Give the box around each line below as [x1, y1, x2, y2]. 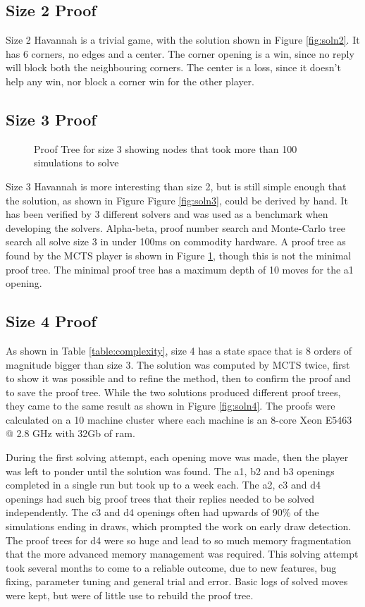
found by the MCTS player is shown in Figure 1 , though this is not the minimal [6, 247, 352, 262]
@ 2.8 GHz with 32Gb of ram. [6, 426, 135, 441]
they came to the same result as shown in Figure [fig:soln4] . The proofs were [6, 398, 335, 413]
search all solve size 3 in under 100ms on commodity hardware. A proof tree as [6, 234, 346, 249]
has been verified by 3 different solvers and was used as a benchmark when [6, 207, 328, 221]
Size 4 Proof [6, 310, 97, 332]
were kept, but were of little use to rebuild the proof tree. [6, 588, 254, 603]
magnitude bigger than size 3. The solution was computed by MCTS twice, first [6, 357, 350, 372]
